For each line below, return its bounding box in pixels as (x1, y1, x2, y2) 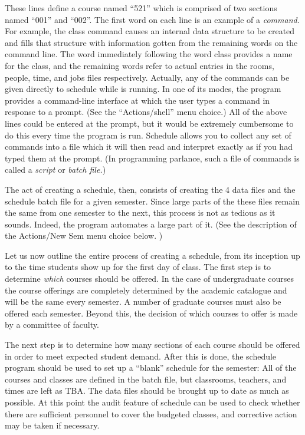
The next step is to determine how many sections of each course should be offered (5, 338, 300, 351)
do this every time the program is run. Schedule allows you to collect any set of (5, 128, 291, 141)
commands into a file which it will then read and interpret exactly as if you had (5, 140, 293, 153)
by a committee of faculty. (5, 318, 99, 331)
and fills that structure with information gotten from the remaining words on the (5, 36, 298, 48)
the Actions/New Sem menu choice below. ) (5, 229, 163, 242)
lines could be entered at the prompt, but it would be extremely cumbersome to (5, 117, 294, 129)
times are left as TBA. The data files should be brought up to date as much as (5, 384, 289, 397)
